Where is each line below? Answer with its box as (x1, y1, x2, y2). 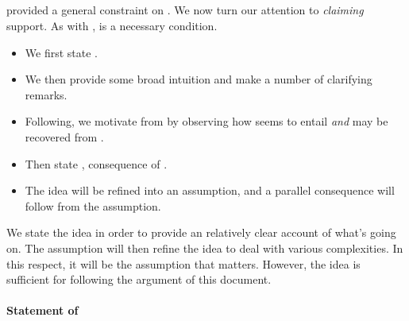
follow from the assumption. (25, 197, 161, 214)
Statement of (6, 302, 79, 319)
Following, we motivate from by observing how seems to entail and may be (25, 113, 388, 130)
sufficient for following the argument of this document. (6, 271, 272, 288)
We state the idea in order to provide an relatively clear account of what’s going (6, 224, 396, 241)
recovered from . (25, 128, 104, 145)
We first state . (25, 44, 98, 60)
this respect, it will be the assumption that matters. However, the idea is (6, 255, 361, 272)
